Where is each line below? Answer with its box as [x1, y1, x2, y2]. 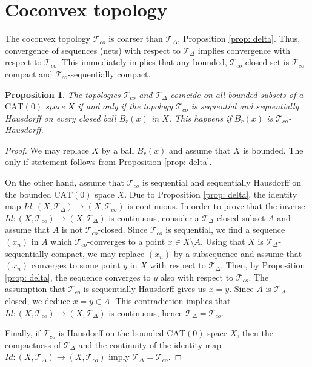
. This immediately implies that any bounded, [56, 56, 227, 68]
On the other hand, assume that [5, 176, 124, 189]
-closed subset [214, 211, 265, 224]
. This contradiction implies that [110, 294, 231, 307]
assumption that [5, 282, 65, 295]
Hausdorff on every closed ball [5, 111, 116, 124]
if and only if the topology [78, 100, 173, 112]
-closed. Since [98, 223, 148, 236]
